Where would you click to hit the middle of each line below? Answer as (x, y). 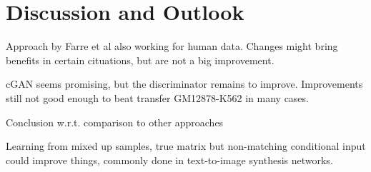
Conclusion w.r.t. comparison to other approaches (115, 122)
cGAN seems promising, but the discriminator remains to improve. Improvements (184, 84)
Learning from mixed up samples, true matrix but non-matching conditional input (186, 146)
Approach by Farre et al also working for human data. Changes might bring (172, 46)
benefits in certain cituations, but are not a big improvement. (140, 60)
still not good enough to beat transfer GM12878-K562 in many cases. (157, 97)
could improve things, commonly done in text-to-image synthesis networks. (169, 160)
